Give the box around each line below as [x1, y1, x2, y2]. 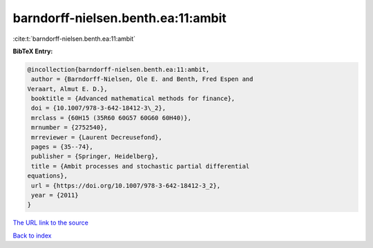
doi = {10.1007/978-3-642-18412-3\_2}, [31, 104, 166, 112]
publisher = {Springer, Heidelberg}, [31, 153, 159, 160]
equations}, [27, 172, 68, 180]
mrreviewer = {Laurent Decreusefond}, [31, 133, 162, 141]
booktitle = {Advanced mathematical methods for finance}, [31, 95, 236, 103]
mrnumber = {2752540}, [31, 124, 108, 131]
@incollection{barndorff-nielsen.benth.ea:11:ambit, [27, 66, 210, 73]
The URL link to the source [12, 218, 89, 227]
